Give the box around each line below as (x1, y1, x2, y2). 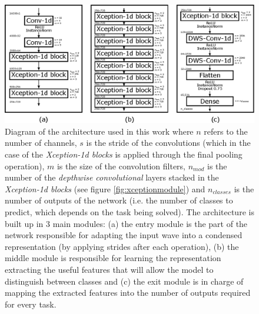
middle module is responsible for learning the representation (5, 252, 221, 264)
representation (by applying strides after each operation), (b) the (5, 240, 239, 252)
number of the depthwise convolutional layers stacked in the (5, 171, 219, 183)
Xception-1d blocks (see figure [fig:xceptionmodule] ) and (5, 182, 205, 195)
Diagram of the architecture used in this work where (5, 125, 194, 137)
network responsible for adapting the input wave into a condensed (5, 229, 243, 241)
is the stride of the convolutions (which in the (86, 136, 251, 149)
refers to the (204, 125, 248, 137)
